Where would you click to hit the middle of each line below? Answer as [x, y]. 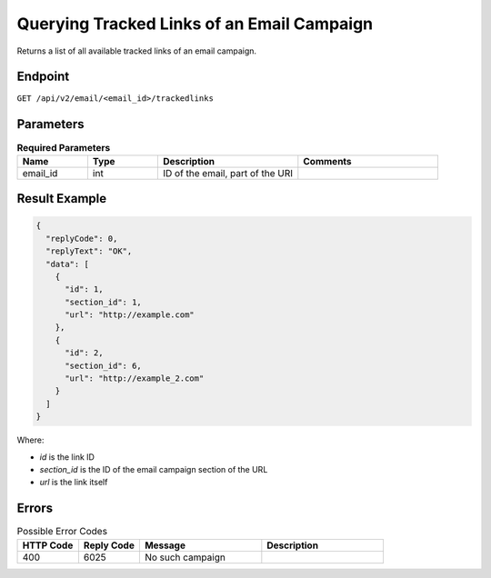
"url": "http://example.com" [130, 315]
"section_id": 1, [104, 302]
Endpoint [43, 77]
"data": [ [68, 264]
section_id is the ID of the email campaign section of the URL [154, 469]
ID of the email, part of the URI [228, 173]
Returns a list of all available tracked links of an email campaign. [137, 51]
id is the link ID [67, 457]
